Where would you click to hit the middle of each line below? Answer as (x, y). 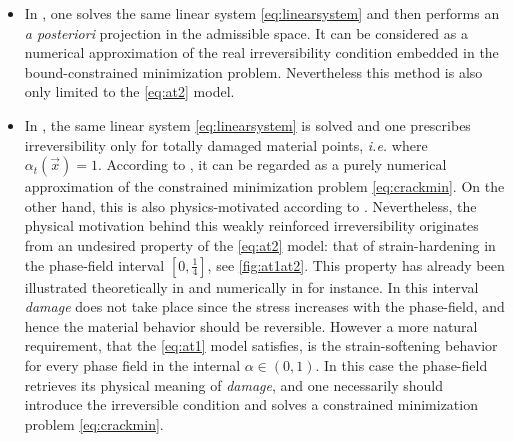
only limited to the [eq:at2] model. (129, 91)
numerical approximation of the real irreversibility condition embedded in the (261, 52)
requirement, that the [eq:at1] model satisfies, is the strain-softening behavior (261, 345)
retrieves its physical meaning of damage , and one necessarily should (233, 384)
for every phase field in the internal (132, 364)
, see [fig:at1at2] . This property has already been (356, 264)
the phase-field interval (94, 264)
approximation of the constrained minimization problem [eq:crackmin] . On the (264, 186)
